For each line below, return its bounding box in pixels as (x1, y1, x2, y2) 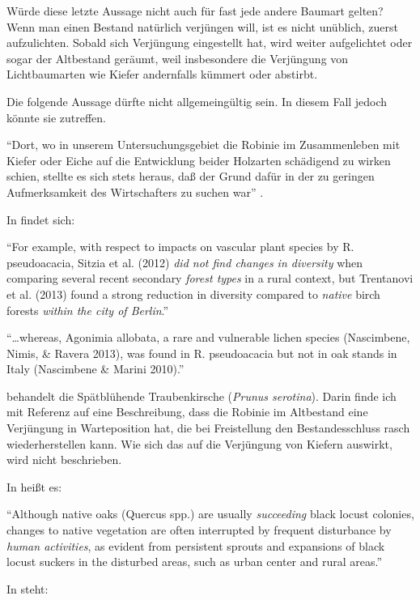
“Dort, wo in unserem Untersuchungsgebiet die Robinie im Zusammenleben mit (6, 136, 401, 153)
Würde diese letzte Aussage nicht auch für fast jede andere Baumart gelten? (6, 2, 384, 19)
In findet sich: (6, 211, 75, 228)
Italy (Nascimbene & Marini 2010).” (6, 360, 185, 377)
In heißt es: (6, 478, 62, 495)
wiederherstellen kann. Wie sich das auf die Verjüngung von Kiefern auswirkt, (6, 435, 392, 452)
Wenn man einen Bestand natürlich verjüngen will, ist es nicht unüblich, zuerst (6, 18, 399, 35)
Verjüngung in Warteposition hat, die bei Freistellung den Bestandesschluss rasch (6, 419, 410, 436)
